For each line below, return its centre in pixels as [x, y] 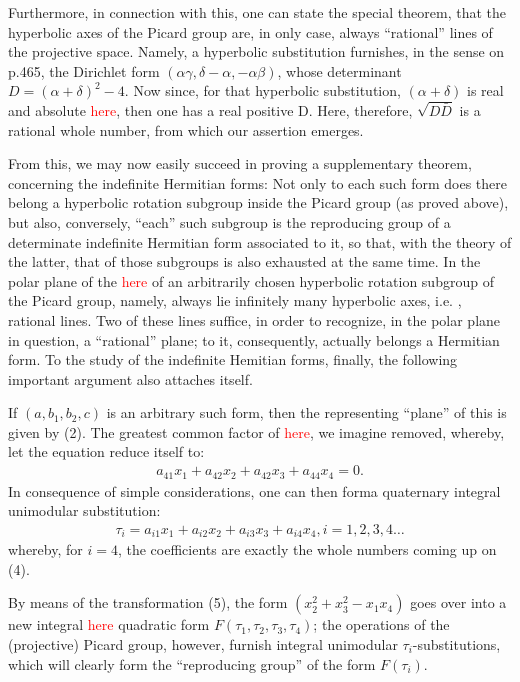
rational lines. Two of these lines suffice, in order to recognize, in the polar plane [254, 319]
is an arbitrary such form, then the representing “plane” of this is [306, 412]
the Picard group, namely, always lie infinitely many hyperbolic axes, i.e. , [235, 300]
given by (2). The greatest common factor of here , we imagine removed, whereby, [256, 431]
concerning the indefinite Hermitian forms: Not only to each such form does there [257, 182]
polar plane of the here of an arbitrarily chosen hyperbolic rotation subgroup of [251, 280]
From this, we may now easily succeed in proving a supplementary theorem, [240, 163]
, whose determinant [339, 70]
